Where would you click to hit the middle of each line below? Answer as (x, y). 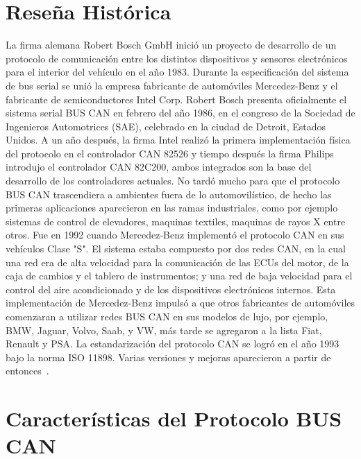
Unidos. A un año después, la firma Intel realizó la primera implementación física (178, 140)
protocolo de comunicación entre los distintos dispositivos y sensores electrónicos (177, 58)
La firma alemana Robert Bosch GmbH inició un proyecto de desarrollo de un (171, 45)
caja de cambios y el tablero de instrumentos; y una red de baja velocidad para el (179, 276)
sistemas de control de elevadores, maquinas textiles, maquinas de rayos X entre (176, 221)
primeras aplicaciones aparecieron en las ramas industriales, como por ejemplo (172, 208)
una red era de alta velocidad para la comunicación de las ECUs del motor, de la (177, 262)
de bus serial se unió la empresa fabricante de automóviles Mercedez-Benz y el (172, 85)
